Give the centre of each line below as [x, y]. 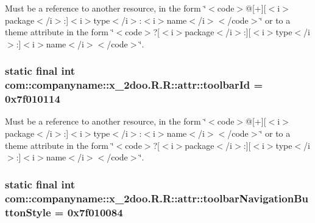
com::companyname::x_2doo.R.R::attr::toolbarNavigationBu [157, 198]
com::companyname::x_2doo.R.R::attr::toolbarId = [134, 85]
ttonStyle [28, 212]
